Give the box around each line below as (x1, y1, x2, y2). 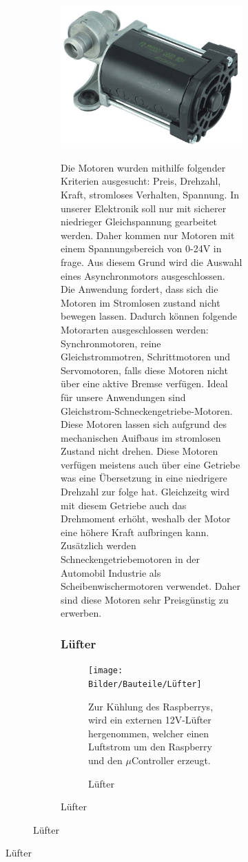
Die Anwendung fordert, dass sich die (61, 282, 218, 296)
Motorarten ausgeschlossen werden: (61, 322, 209, 336)
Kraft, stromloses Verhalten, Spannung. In (61, 187, 239, 202)
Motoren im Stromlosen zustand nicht (61, 295, 220, 309)
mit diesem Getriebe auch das (61, 497, 187, 512)
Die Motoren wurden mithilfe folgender (61, 160, 226, 174)
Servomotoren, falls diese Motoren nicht (61, 362, 228, 377)
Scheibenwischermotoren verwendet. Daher (61, 579, 240, 593)
